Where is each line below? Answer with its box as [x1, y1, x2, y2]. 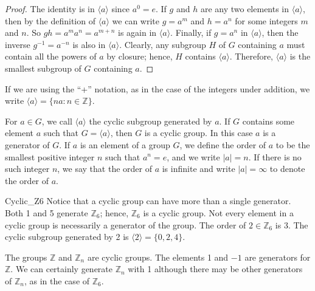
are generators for [244, 250, 311, 263]
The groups [5, 250, 47, 263]
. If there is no [248, 150, 302, 163]
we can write [112, 14, 160, 27]
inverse [5, 38, 30, 50]
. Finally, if [170, 26, 212, 39]
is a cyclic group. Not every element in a [143, 206, 294, 219]
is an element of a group [80, 138, 170, 151]
